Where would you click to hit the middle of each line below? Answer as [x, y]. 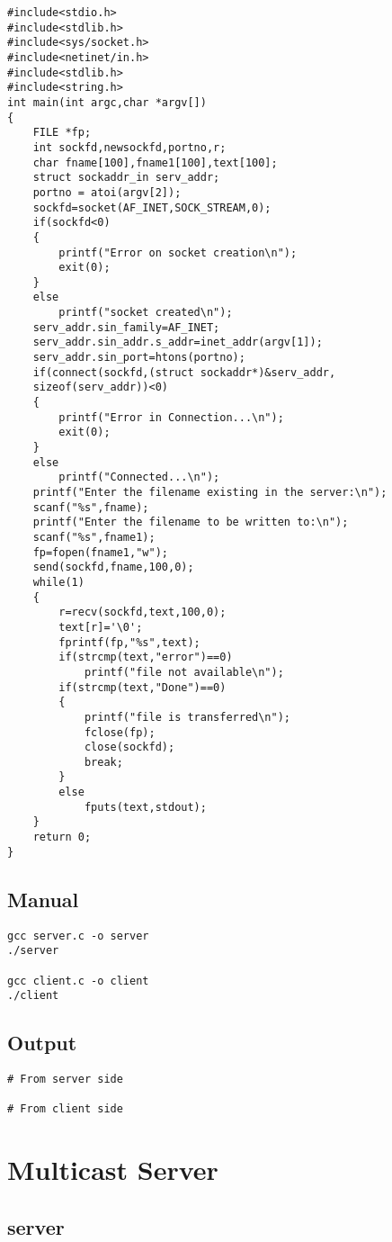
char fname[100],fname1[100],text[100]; [155, 162]
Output [42, 1043]
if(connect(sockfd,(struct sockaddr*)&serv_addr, [184, 372]
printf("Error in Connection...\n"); [171, 417]
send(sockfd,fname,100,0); [113, 567]
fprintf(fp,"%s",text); [129, 642]
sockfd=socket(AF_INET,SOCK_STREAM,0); [152, 207]
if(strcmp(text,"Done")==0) [143, 687]
